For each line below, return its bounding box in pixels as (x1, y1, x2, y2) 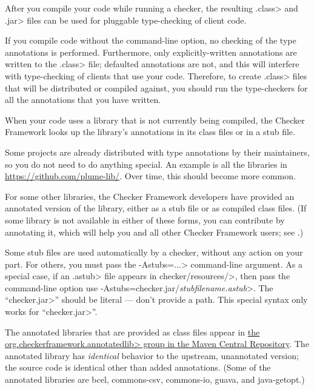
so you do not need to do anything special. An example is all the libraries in (5, 157, 287, 170)
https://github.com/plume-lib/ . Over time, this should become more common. (5, 170, 296, 182)
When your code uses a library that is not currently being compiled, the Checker (5, 113, 305, 126)
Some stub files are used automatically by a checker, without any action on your (5, 246, 303, 259)
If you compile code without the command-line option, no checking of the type (5, 34, 296, 47)
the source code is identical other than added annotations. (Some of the (5, 361, 271, 374)
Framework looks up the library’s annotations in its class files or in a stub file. (5, 125, 295, 138)
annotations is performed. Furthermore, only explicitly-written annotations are (5, 45, 297, 58)
